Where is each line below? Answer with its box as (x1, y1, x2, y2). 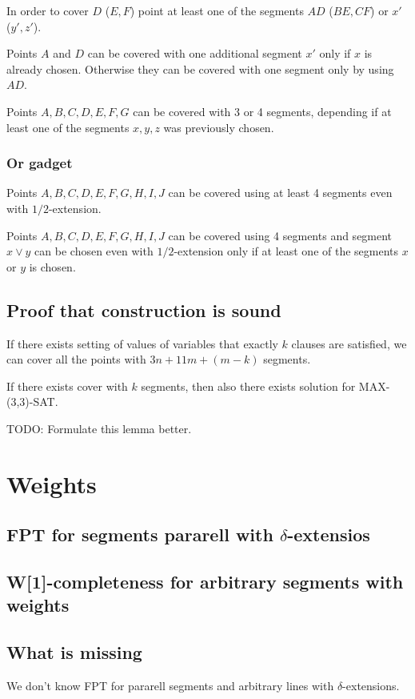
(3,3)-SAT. (6, 393, 58, 410)
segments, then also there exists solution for (141, 377, 356, 394)
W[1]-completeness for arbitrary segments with (6, 569, 404, 594)
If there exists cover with (6, 377, 128, 394)
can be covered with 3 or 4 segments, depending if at (133, 102, 392, 119)
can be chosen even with (34, 243, 154, 259)
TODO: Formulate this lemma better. (6, 420, 192, 436)
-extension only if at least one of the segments (174, 243, 399, 259)
